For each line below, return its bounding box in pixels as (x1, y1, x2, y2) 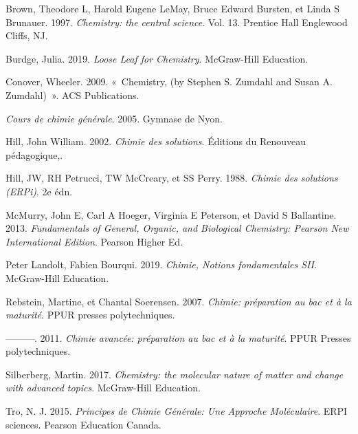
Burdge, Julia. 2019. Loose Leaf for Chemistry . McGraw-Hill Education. (5, 51, 309, 65)
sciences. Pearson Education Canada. (5, 417, 161, 431)
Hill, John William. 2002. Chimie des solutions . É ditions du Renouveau (5, 134, 306, 149)
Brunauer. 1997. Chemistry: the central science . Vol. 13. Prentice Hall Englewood (5, 14, 348, 29)
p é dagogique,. (5, 147, 63, 162)
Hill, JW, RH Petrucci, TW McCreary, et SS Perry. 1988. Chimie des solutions (5, 171, 338, 185)
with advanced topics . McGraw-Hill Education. (5, 380, 201, 395)
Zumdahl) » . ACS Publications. (5, 87, 139, 102)
